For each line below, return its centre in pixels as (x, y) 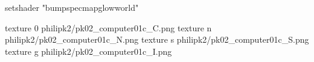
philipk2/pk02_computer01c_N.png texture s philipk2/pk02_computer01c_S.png (157, 39)
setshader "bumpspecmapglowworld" (72, 7)
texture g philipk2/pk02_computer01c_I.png (88, 51)
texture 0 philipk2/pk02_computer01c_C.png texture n (108, 27)
